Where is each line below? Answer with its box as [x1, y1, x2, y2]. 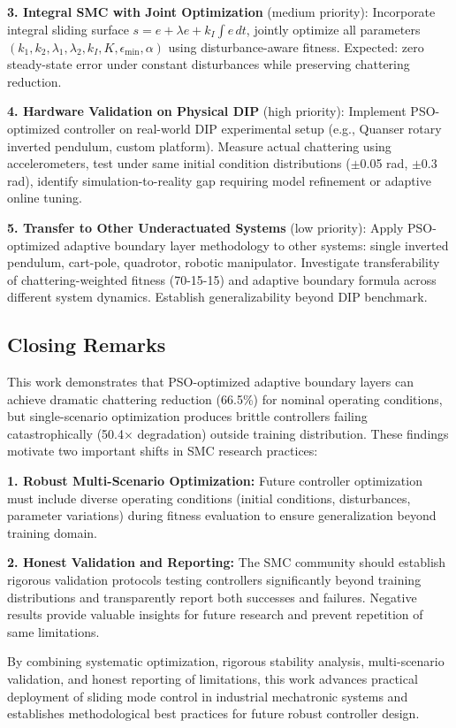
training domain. [7, 523, 97, 541]
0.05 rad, [360, 154, 408, 172]
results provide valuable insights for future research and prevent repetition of [7, 605, 423, 624]
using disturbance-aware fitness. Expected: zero [168, 37, 424, 56]
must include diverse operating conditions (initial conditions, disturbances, [7, 488, 411, 507]
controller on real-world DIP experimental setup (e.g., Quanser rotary [64, 119, 442, 137]
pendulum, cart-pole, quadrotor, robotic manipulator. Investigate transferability [7, 253, 440, 272]
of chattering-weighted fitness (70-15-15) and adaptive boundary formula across [7, 270, 437, 288]
